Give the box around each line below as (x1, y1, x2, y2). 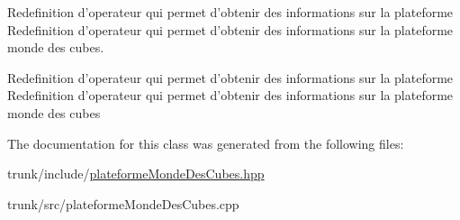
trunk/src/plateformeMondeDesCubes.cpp (7, 194, 239, 213)
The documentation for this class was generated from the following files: (7, 133, 404, 152)
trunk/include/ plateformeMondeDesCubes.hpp (7, 164, 265, 183)
